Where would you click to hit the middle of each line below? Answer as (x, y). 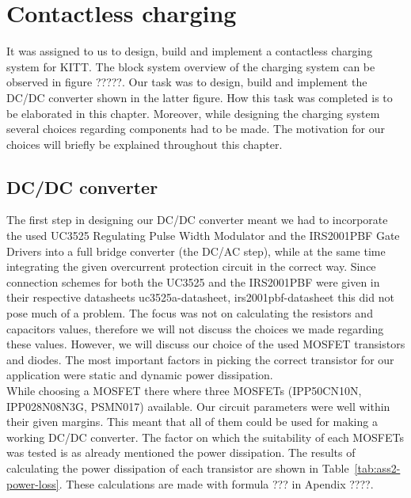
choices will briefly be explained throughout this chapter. (145, 144)
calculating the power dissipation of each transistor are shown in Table (178, 468)
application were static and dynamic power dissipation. (140, 375)
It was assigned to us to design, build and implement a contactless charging (190, 51)
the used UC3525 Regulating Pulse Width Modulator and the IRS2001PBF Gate (203, 236)
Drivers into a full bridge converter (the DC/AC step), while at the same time (196, 251)
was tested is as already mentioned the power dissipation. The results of (181, 452)
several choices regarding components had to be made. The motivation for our (196, 129)
